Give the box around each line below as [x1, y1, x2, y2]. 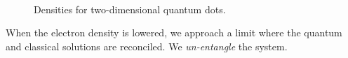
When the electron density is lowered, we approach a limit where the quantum [6, 25, 342, 40]
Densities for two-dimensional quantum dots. [34, 1, 226, 16]
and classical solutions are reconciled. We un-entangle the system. [6, 38, 288, 53]
